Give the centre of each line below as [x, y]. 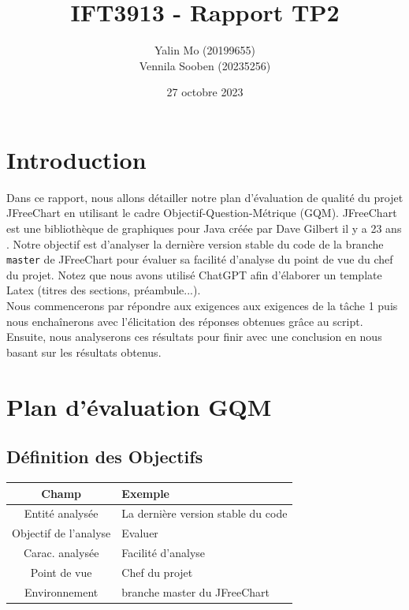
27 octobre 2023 [205, 92]
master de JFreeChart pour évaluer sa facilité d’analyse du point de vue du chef [200, 259]
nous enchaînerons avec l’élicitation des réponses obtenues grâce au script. [185, 321]
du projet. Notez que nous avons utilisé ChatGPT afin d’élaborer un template [194, 274]
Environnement [61, 591]
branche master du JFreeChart [196, 591]
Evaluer [140, 533]
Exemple [145, 493]
